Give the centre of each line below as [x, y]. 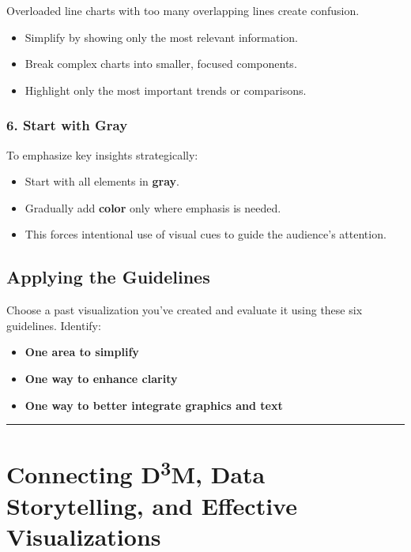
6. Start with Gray [67, 125]
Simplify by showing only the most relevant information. [162, 37]
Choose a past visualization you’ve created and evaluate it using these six [185, 310]
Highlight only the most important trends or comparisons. [166, 90]
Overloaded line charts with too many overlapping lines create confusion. [183, 10]
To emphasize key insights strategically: [102, 154]
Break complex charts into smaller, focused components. [161, 64]
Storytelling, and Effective [152, 505]
